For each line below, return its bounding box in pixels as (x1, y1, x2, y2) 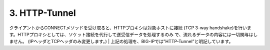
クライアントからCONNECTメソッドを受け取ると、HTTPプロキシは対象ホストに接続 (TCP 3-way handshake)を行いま (9, 25, 251, 31)
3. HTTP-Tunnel (9, 7, 76, 18)
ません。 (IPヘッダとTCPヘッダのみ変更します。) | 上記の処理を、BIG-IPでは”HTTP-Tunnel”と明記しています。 (9, 39, 233, 45)
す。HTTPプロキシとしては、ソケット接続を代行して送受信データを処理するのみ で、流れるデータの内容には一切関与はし (9, 31, 258, 37)
